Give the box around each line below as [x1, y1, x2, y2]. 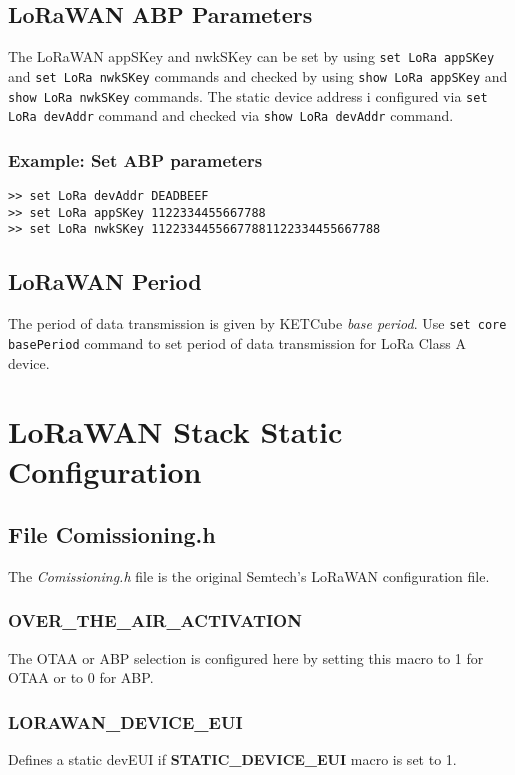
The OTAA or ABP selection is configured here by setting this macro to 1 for [8, 647, 484, 668]
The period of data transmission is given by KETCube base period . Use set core [8, 313, 507, 334]
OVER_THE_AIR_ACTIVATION [8, 608, 302, 633]
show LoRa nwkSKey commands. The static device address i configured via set [8, 85, 488, 106]
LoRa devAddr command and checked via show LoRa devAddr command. [8, 105, 454, 126]
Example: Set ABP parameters [8, 147, 263, 172]
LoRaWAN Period [8, 266, 202, 297]
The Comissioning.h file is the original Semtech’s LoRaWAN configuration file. [8, 565, 490, 586]
